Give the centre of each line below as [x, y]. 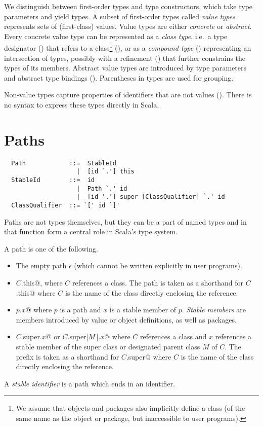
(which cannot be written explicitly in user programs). [158, 265]
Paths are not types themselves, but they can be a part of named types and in [125, 221]
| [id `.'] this [105, 172]
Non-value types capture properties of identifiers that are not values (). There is [128, 95]
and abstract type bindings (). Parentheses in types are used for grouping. [119, 77]
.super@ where [149, 356]
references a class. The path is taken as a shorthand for [158, 283]
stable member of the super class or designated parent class [108, 346]
